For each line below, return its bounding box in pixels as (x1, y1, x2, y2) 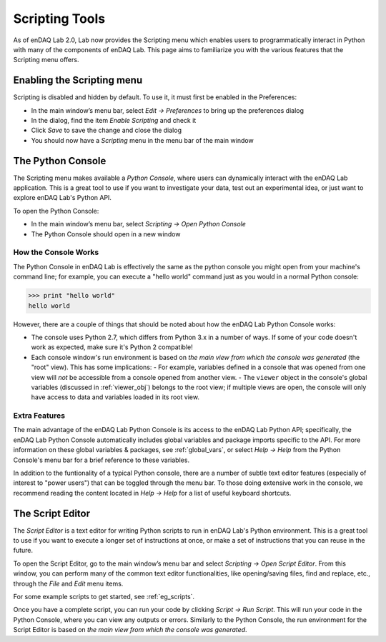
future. (13, 546, 34, 555)
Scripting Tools (13, 11, 106, 26)
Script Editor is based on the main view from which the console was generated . (13, 626, 247, 634)
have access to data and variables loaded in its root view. (31, 393, 200, 401)
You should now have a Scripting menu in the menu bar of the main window (31, 136, 254, 144)
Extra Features (13, 411, 66, 421)
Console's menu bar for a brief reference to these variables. (13, 456, 189, 464)
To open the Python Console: (13, 206, 99, 215)
